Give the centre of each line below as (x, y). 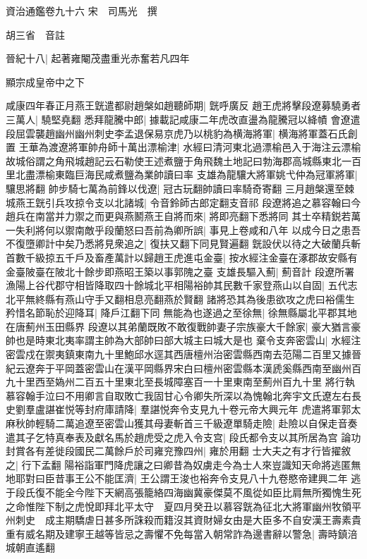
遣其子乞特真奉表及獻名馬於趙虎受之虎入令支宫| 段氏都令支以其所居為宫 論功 (183, 437)
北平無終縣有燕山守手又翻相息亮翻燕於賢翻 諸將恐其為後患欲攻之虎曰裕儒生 (180, 299)
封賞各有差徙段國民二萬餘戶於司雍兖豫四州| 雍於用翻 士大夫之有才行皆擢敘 (179, 451)
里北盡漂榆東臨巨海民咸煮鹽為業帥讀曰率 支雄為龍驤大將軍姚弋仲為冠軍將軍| (182, 174)
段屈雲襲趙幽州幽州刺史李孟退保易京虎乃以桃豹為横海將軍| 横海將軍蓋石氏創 (182, 133)
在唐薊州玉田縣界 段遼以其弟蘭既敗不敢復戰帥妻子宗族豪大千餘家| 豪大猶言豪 (183, 326)
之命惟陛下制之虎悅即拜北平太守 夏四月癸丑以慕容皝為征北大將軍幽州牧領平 (183, 506)
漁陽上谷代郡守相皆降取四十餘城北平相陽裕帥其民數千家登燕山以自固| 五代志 (182, 285)
